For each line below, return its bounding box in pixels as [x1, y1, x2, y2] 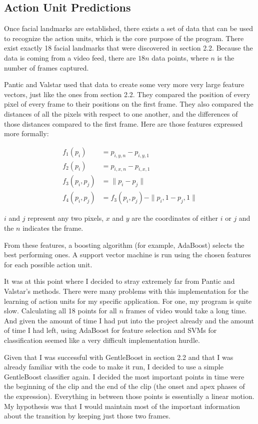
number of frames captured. [4, 62, 89, 73]
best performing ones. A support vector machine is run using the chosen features [4, 249, 251, 260]
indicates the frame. [22, 223, 83, 233]
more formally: [4, 128, 49, 139]
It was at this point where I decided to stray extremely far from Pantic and [4, 276, 235, 286]
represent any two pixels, [27, 213, 104, 223]
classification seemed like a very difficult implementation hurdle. [4, 334, 200, 345]
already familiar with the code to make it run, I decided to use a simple [4, 361, 223, 372]
